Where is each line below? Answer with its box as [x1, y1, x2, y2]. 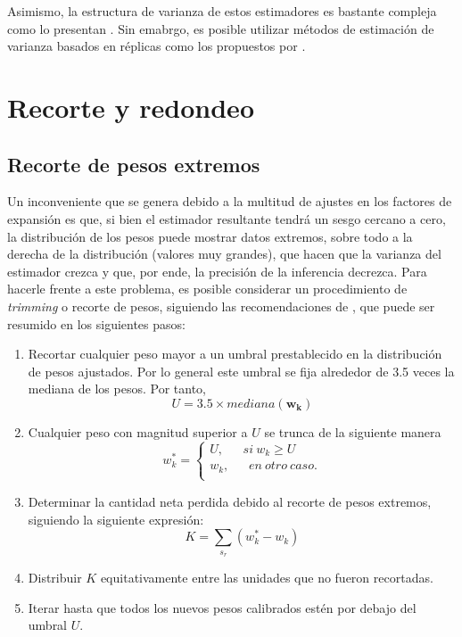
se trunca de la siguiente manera [264, 422, 441, 441]
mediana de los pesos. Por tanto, [28, 379, 206, 398]
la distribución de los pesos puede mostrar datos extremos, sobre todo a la [7, 227, 413, 245]
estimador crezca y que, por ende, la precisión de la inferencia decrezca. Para [7, 261, 427, 280]
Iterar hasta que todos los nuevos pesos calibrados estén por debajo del [28, 598, 417, 616]
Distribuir [28, 567, 82, 586]
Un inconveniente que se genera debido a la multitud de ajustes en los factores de [7, 192, 452, 211]
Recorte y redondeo [7, 88, 254, 125]
